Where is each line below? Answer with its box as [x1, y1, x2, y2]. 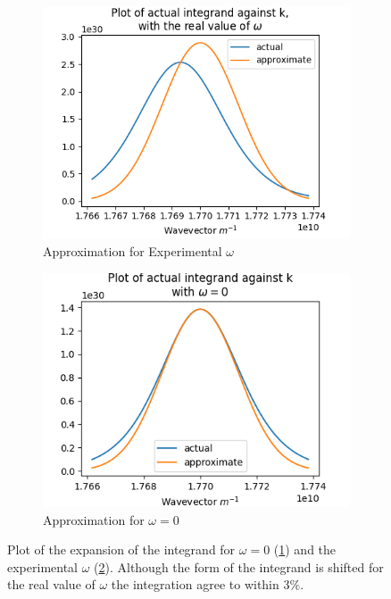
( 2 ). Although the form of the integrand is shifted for [94, 557, 384, 576]
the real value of [7, 575, 96, 594]
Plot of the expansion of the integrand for [7, 540, 236, 559]
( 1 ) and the [273, 540, 337, 559]
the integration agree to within [111, 575, 279, 594]
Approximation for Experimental [43, 242, 222, 261]
